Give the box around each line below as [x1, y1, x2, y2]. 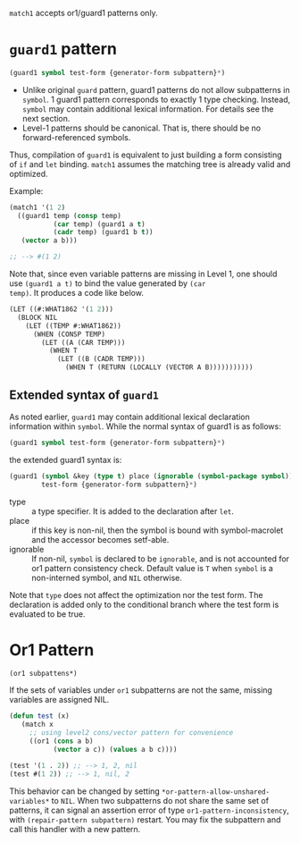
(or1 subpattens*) [9, 670, 78, 679]
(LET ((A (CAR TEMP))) [41, 338, 126, 347]
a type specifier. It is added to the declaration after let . [31, 505, 235, 517]
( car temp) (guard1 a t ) [53, 219, 146, 229]
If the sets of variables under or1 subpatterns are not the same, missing [9, 685, 272, 695]
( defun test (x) [9, 712, 70, 721]
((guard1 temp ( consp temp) [17, 211, 122, 220]
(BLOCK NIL [17, 313, 58, 322]
